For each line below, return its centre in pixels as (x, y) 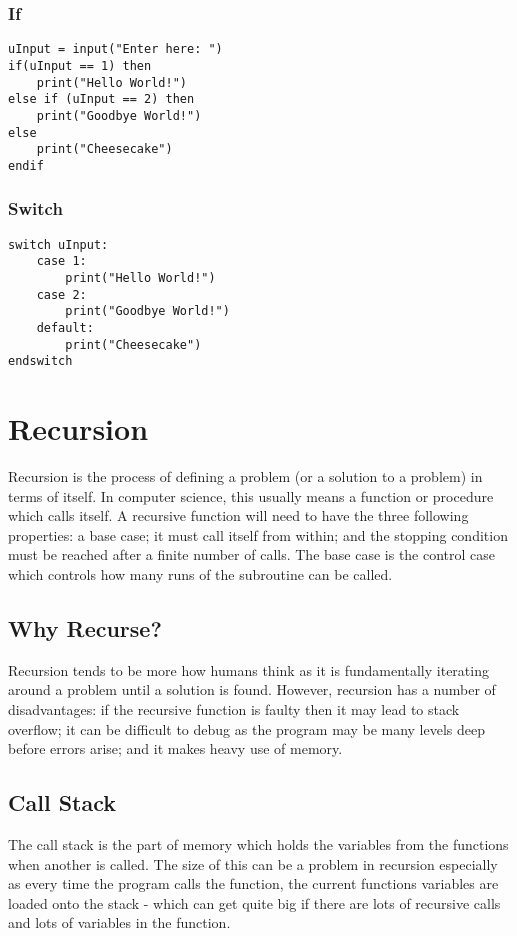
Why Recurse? (85, 628)
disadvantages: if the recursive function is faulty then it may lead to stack (234, 709)
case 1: (61, 261)
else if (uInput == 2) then (101, 99)
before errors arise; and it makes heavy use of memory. (175, 748)
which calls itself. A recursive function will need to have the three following (238, 515)
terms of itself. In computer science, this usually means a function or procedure (251, 495)
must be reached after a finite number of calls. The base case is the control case (252, 554)
